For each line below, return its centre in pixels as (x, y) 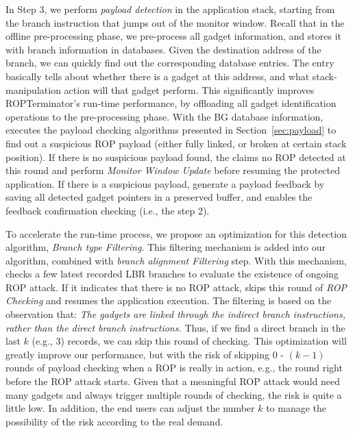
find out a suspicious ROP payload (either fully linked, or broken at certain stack (176, 143)
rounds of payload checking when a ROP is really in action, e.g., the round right (174, 368)
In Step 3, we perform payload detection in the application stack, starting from (170, 9)
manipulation (33, 89)
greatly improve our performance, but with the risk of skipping (138, 354)
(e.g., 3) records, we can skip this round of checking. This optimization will (189, 341)
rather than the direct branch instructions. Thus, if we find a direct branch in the (175, 327)
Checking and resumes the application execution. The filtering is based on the (169, 300)
